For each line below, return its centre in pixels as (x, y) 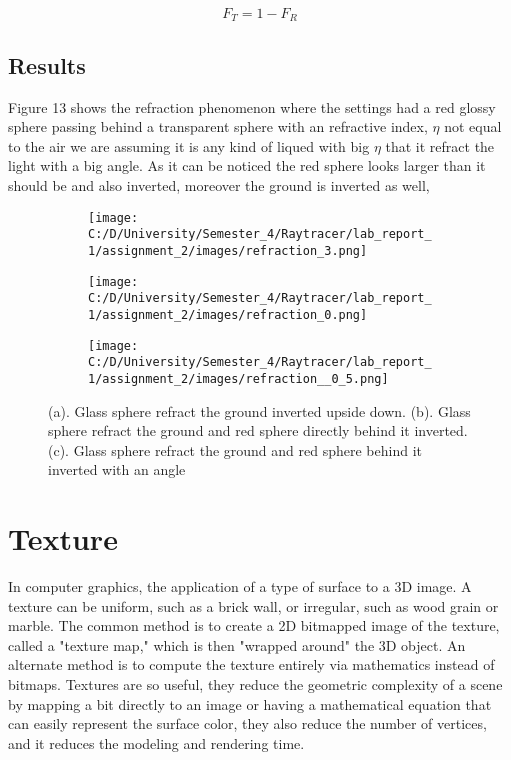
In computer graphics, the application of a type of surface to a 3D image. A (240, 586)
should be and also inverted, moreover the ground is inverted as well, (219, 185)
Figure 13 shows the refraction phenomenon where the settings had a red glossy (252, 106)
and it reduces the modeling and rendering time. (156, 742)
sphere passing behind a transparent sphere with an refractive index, (218, 126)
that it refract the (440, 145)
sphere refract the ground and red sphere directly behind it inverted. (258, 430)
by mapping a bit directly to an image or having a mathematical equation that (250, 703)
